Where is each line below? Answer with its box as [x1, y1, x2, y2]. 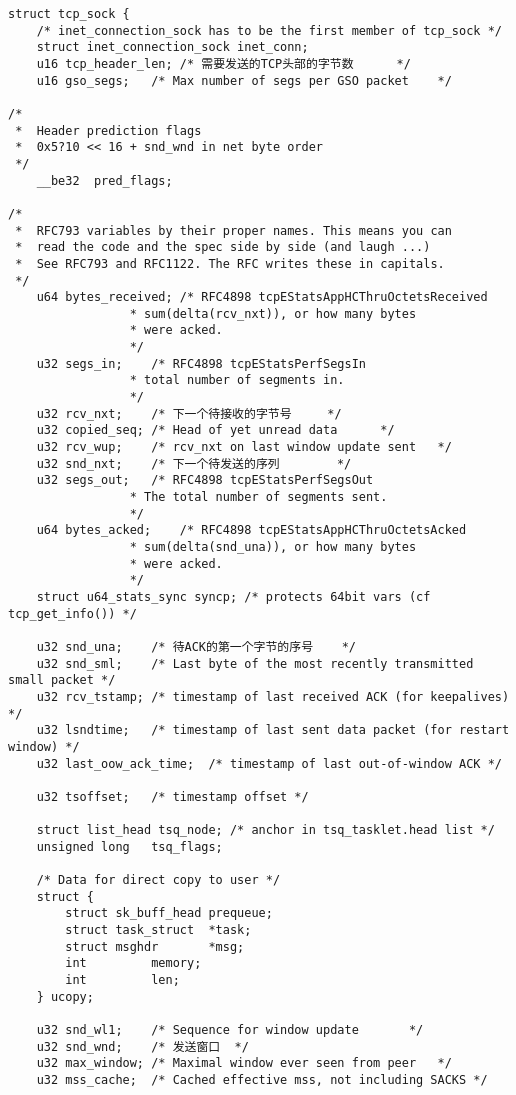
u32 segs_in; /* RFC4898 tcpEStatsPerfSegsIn [36, 356, 366, 371]
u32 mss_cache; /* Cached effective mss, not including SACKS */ [36, 1073, 488, 1087]
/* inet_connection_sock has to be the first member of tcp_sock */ [36, 23, 502, 38]
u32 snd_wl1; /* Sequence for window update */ [36, 1023, 424, 1038]
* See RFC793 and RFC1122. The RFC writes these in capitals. [15, 256, 445, 271]
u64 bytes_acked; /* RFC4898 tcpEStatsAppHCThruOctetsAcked [36, 523, 467, 538]
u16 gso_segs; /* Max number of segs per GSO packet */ [36, 73, 452, 88]
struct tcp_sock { [8, 7, 130, 21]
